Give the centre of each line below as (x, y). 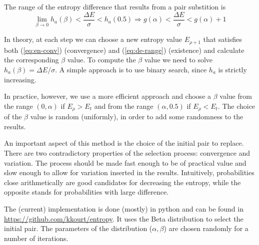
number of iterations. (36, 238)
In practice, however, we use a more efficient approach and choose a (108, 96)
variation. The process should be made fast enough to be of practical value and (125, 162)
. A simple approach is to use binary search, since (131, 69)
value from (236, 96)
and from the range (124, 106)
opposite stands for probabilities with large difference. (86, 192)
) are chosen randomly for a (206, 228)
